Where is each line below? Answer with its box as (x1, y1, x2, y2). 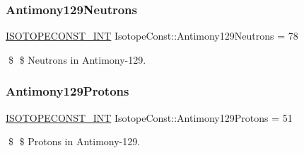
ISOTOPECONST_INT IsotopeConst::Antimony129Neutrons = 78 (6, 28, 298, 43)
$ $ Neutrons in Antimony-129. (8, 52, 146, 67)
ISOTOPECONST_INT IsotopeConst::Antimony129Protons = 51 (6, 110, 293, 125)
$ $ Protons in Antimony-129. (8, 134, 141, 149)
